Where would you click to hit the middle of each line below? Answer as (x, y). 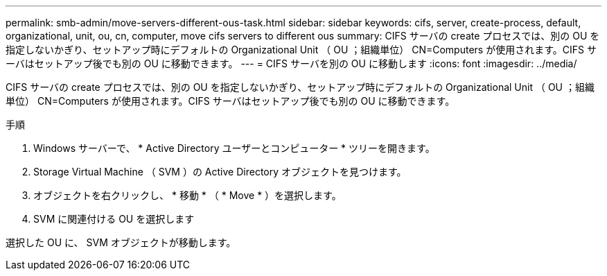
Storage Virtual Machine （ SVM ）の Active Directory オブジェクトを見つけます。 (220, 172)
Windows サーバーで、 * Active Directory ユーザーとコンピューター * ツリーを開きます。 (234, 148)
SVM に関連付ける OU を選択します (114, 219)
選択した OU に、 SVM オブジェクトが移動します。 (121, 242)
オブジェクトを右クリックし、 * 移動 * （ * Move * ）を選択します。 (187, 195)
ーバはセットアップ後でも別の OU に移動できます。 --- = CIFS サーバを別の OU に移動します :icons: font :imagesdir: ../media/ (291, 63)
